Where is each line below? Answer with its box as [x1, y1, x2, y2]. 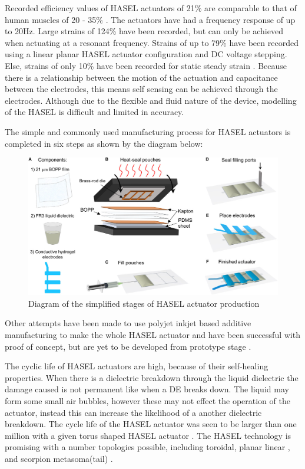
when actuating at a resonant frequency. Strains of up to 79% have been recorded [5, 36, 299, 48]
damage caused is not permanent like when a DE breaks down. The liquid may [5, 383, 289, 395]
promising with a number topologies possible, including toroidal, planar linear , [5, 441, 290, 453]
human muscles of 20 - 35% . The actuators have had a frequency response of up [5, 13, 296, 25]
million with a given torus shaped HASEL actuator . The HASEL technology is [5, 429, 291, 441]
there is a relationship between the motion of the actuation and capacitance [5, 71, 278, 83]
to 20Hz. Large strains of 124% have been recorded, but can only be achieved [5, 25, 283, 37]
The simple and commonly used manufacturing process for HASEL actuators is [5, 125, 291, 137]
